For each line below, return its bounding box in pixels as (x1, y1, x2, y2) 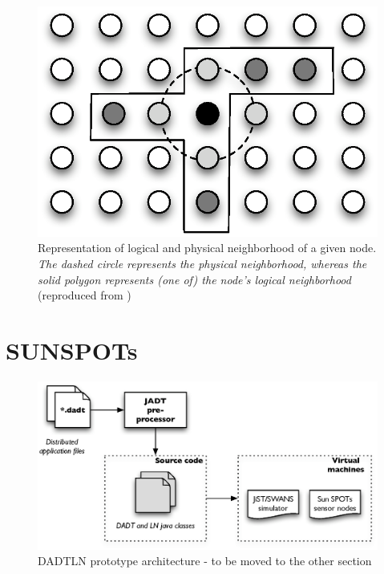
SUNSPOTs (6, 334, 138, 367)
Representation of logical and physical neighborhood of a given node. (38, 239, 377, 256)
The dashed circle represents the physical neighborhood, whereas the (38, 255, 367, 272)
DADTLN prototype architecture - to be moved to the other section (38, 552, 372, 569)
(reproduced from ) (38, 287, 131, 303)
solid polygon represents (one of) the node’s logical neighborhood (38, 271, 351, 287)
